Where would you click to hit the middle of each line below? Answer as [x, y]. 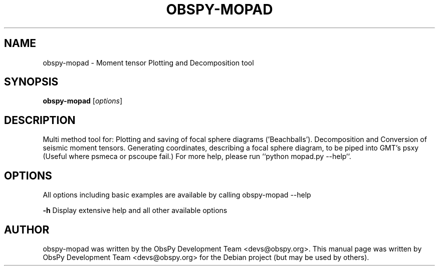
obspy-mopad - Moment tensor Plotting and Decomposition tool [148, 62]
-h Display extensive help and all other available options [135, 210]
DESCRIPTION [40, 120]
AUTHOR [27, 229]
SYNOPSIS [31, 82]
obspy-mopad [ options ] [83, 101]
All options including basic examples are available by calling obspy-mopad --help [177, 195]
